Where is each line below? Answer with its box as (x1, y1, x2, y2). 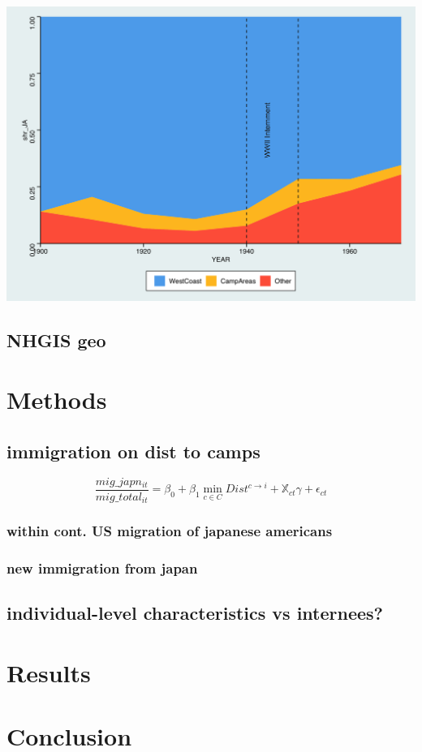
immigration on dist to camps (6, 438, 261, 463)
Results (6, 655, 91, 689)
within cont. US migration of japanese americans (6, 521, 333, 541)
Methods (6, 383, 107, 416)
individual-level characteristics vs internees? (6, 600, 383, 625)
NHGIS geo (6, 327, 106, 352)
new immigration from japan (6, 557, 198, 578)
